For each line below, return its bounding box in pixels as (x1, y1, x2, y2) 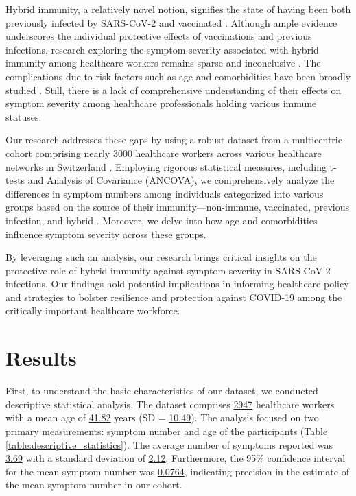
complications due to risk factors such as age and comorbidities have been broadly (5, 69, 351, 83)
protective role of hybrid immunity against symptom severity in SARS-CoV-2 (5, 263, 331, 277)
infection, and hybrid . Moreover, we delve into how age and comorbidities (5, 213, 318, 227)
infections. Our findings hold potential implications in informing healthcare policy (5, 276, 349, 291)
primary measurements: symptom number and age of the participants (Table (5, 423, 328, 438)
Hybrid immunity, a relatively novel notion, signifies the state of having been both (5, 2, 351, 16)
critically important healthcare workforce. (5, 303, 180, 318)
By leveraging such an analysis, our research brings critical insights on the (5, 250, 317, 264)
